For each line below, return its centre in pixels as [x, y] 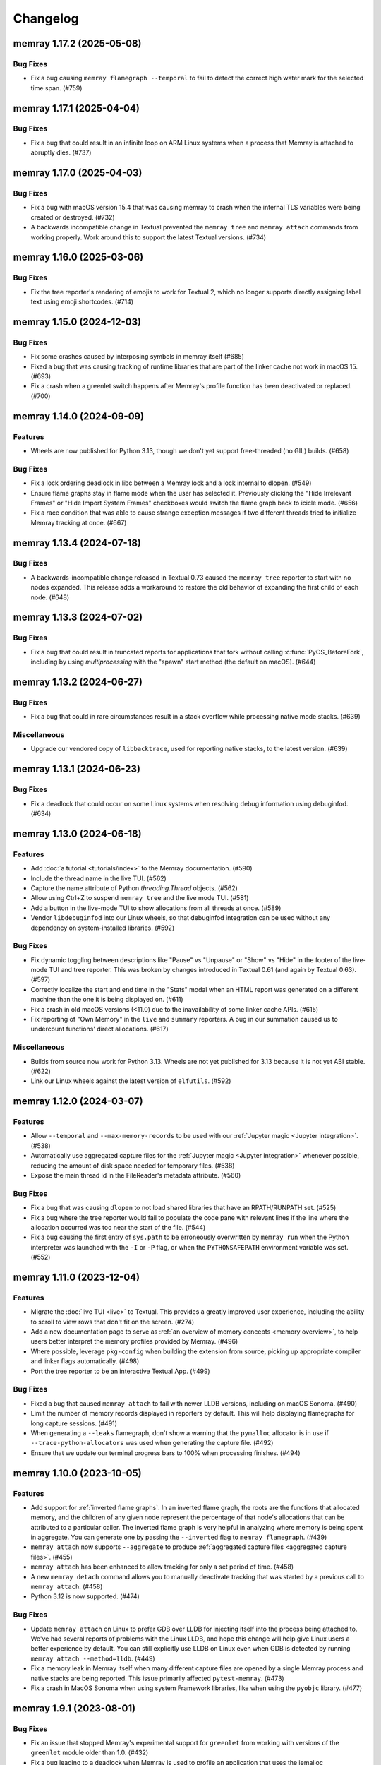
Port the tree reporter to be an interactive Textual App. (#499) [121, 1371]
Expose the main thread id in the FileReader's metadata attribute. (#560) [136, 1175]
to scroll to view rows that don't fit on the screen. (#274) [113, 1322]
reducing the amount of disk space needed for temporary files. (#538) [133, 1166]
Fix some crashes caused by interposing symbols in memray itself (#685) [138, 357]
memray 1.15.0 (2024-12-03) [77, 322]
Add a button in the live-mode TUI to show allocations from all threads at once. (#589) [156, 908]
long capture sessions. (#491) [74, 1423]
